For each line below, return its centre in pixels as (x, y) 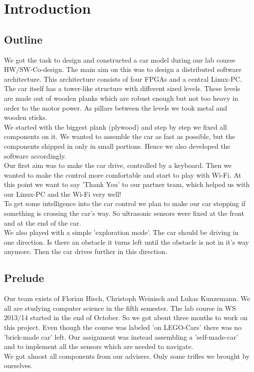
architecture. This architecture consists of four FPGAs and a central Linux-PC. (123, 79)
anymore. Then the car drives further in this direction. (86, 251)
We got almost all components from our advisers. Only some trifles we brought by (127, 356)
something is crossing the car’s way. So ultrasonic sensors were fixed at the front (124, 213)
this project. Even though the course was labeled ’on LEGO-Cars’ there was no (123, 327)
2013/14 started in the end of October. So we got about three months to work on (126, 317)
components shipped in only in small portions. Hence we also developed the (117, 146)
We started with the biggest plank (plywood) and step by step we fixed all (115, 127)
